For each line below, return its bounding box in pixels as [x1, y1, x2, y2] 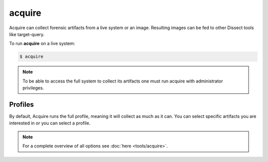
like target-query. [9, 31, 45, 37]
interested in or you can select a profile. [9, 120, 91, 126]
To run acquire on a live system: [9, 40, 75, 46]
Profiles [9, 100, 34, 109]
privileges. [22, 85, 44, 91]
